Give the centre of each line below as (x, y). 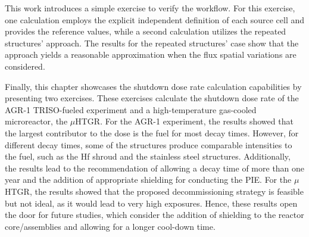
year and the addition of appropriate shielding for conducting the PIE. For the (148, 180)
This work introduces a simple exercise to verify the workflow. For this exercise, (150, 8)
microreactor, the (36, 121)
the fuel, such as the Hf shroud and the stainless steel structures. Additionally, (148, 156)
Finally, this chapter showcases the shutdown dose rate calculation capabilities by (153, 86)
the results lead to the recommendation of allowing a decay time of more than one (155, 168)
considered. (25, 66)
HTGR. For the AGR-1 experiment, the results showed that (184, 121)
